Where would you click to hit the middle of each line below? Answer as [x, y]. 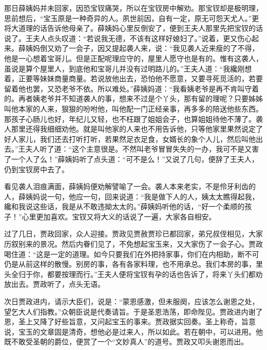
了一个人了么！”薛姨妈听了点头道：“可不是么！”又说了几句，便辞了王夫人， [131, 159]
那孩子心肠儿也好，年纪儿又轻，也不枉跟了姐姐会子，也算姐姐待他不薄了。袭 [133, 118]
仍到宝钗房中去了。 [36, 169]
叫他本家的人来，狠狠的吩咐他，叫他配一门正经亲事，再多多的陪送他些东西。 [133, 108]
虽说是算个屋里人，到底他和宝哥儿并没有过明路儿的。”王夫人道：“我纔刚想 [128, 68]
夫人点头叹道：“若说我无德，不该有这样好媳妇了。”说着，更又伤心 [142, 38]
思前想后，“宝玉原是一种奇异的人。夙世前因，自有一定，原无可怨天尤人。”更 [132, 18]
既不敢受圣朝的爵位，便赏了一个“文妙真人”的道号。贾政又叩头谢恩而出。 [126, 342]
